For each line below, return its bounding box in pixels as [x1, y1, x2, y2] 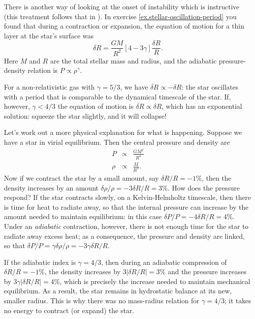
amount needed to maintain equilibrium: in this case [4, 211, 162, 222]
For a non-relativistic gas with [4, 81, 95, 92]
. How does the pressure [167, 182, 240, 192]
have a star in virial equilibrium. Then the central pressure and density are [4, 136, 230, 147]
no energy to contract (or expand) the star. [4, 305, 134, 315]
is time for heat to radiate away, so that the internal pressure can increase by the [4, 201, 249, 212]
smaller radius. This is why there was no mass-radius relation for [4, 295, 199, 306]
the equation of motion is [58, 101, 134, 111]
